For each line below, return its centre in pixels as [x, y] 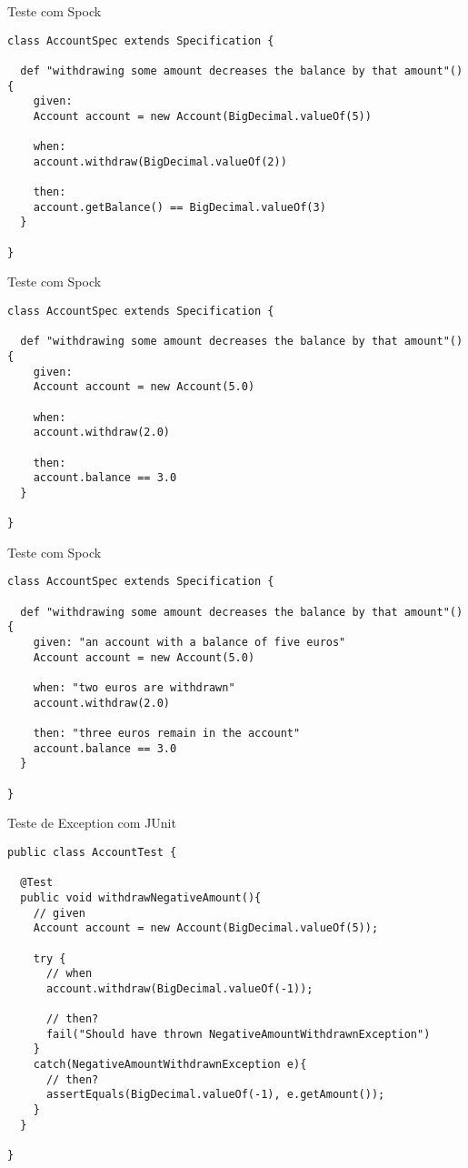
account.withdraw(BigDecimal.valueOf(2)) [160, 161]
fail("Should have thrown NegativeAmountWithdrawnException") [238, 1034]
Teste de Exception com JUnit [92, 823]
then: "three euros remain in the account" [167, 734]
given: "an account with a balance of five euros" [189, 643]
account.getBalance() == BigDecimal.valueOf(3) [179, 207]
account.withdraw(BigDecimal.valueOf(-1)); [179, 988]
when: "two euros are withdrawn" [134, 688]
